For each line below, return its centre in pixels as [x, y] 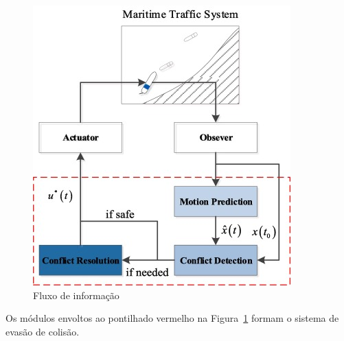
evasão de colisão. [43, 331]
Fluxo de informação [76, 295]
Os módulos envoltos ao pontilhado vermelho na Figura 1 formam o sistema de [172, 318]
